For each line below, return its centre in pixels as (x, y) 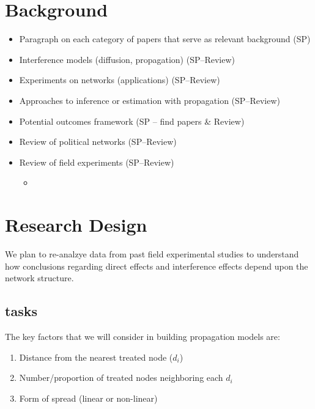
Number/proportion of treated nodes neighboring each (121, 378)
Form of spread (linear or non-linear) (88, 398)
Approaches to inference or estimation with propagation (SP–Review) (150, 100)
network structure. (39, 278)
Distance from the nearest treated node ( (96, 357)
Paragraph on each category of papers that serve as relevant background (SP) (165, 39)
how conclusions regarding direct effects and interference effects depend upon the (157, 266)
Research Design (76, 225)
